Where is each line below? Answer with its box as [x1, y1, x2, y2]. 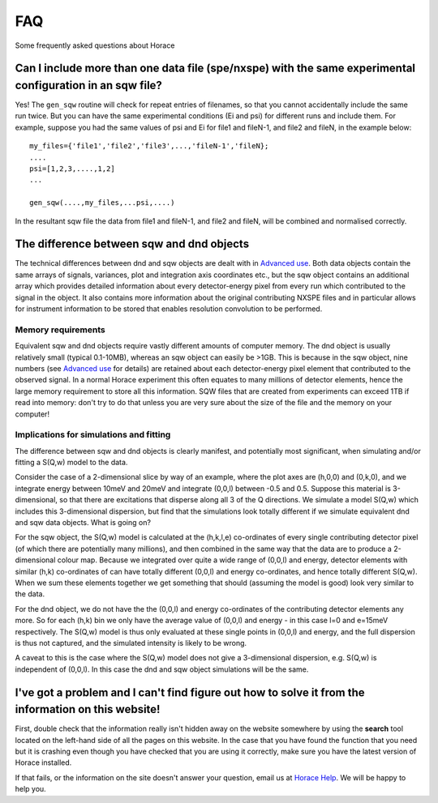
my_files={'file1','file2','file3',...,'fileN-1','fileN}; [29, 142, 269, 151]
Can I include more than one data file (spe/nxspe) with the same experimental [15, 62, 416, 75]
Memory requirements [15, 324, 105, 335]
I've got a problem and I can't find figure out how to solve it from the [15, 686, 365, 699]
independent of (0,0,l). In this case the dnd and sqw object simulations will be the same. [15, 664, 309, 674]
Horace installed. [15, 758, 72, 767]
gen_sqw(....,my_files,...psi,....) [29, 199, 175, 207]
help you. [15, 784, 46, 794]
